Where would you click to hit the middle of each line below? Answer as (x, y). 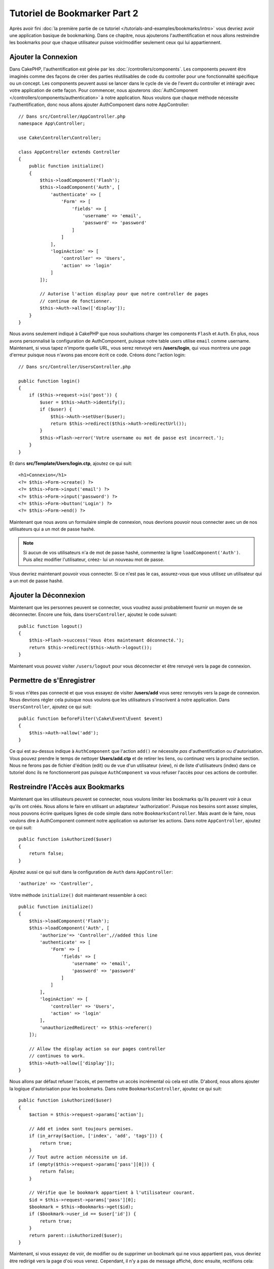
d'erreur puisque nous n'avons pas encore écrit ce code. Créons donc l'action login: (97, 355)
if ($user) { (56, 409)
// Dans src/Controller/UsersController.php (75, 366)
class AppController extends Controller (69, 152)
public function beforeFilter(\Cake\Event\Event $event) (91, 719)
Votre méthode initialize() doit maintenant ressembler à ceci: (78, 895)
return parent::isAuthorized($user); (76, 1235)
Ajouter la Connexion (44, 57)
